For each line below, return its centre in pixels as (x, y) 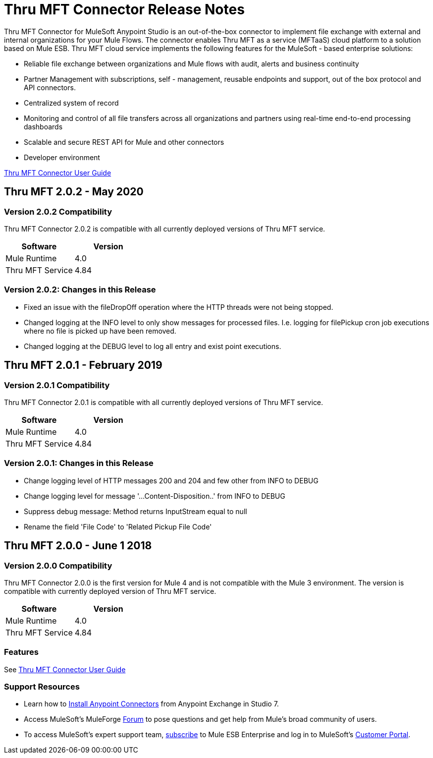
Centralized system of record (71, 103)
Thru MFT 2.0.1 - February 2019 (83, 365)
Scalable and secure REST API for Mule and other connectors (124, 142)
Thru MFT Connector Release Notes (124, 9)
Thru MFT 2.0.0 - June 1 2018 (78, 546)
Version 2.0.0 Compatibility (58, 565)
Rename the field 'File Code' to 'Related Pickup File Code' (118, 526)
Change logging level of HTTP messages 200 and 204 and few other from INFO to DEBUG (171, 480)
